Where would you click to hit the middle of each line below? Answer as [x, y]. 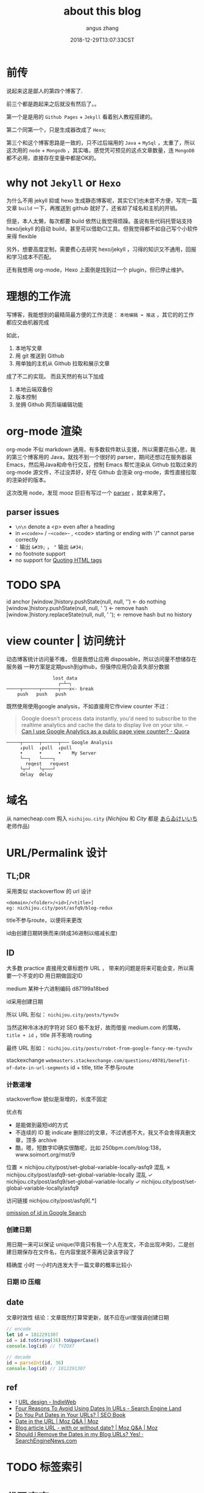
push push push [42, 694]
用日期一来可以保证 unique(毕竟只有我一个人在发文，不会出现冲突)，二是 [98, 1244]
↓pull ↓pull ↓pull [46, 748]
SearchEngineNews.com [46, 1441]
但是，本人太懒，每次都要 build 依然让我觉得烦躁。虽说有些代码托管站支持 [100, 221]
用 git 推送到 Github [40, 356]
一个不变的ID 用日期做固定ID [47, 975]
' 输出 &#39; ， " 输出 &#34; [49, 547]
